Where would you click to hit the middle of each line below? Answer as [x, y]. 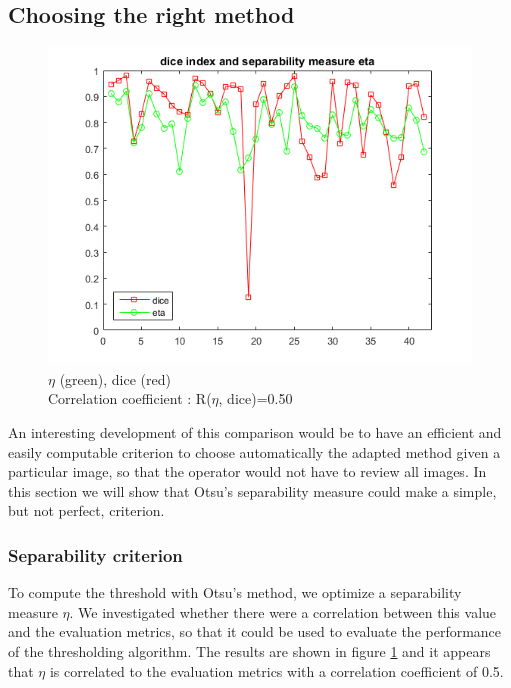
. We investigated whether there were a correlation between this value [283, 611]
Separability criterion [95, 554]
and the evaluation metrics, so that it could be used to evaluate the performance [255, 631]
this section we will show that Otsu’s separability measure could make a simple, [252, 490]
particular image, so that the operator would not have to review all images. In [247, 471]
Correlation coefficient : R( [130, 398]
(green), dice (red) [115, 378]
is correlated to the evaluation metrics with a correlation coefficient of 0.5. [276, 670]
